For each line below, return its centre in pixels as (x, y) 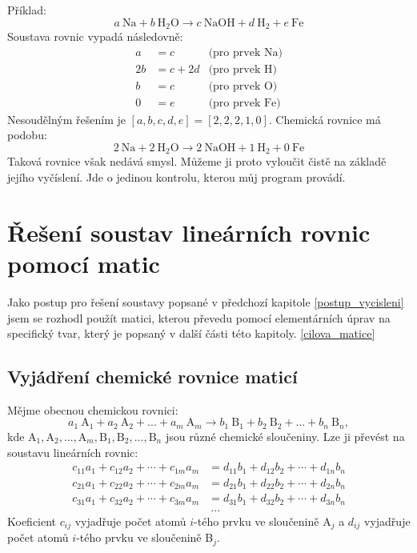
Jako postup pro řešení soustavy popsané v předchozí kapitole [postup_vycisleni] (206, 301)
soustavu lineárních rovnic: (73, 452)
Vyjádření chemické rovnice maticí (152, 377)
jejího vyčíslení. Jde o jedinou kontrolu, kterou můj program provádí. (176, 177)
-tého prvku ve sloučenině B (145, 537)
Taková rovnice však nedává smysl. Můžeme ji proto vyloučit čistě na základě (197, 161)
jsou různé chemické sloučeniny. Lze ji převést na (285, 436)
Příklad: (27, 10)
